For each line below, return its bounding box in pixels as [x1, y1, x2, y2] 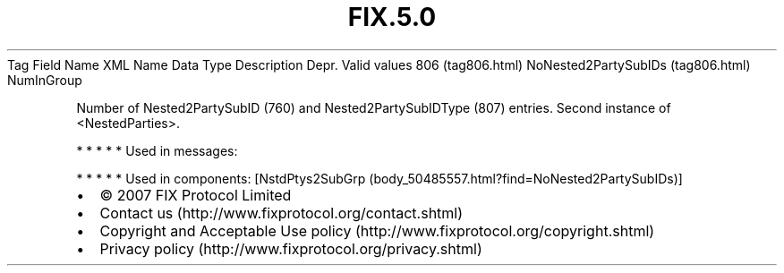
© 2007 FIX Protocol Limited [99, 185, 292, 204]
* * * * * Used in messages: [76, 142, 238, 158]
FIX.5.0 [347, 2, 437, 32]
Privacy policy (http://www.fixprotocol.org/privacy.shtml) [99, 239, 482, 258]
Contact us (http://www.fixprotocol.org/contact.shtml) [99, 203, 464, 222]
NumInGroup [7, 72, 82, 88]
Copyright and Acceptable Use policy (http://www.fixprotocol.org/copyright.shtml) [99, 221, 655, 240]
